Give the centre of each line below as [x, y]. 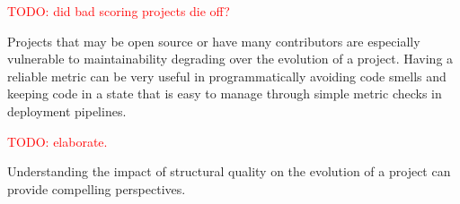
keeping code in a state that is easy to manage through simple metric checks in [225, 93]
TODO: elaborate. [57, 141]
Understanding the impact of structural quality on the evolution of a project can [229, 171]
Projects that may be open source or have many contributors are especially [214, 41]
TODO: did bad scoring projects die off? [119, 11]
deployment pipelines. [67, 110]
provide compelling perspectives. [97, 188]
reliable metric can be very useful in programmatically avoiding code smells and [227, 76]
